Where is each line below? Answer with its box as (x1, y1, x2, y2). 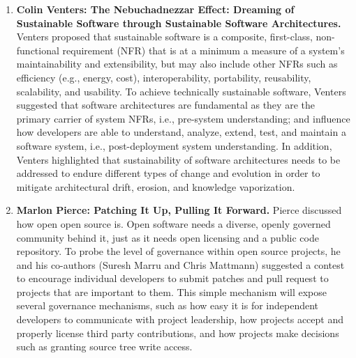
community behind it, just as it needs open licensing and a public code (16, 230, 319, 244)
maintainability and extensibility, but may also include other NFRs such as (16, 56, 338, 71)
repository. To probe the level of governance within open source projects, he (16, 244, 341, 258)
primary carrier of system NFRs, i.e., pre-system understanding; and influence (16, 111, 350, 125)
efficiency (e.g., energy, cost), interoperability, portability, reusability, (16, 70, 311, 84)
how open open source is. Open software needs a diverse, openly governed (16, 216, 331, 231)
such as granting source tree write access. (16, 339, 193, 354)
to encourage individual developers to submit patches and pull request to (16, 271, 329, 286)
